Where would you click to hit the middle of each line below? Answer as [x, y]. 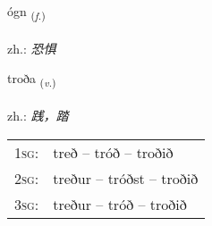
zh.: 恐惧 [32, 48]
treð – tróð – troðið [113, 152]
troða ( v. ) [32, 80]
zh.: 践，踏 [38, 116]
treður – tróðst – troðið [126, 178]
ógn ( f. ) [26, 12]
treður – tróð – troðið [120, 204]
